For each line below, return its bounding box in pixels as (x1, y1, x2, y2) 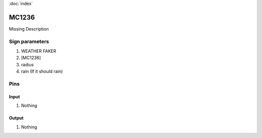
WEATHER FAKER (21, 48, 56, 54)
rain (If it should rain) (21, 68, 63, 75)
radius (21, 61, 34, 67)
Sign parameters (9, 38, 49, 45)
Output (9, 115, 24, 121)
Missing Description (9, 26, 49, 31)
